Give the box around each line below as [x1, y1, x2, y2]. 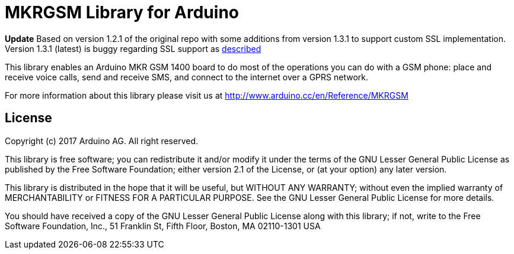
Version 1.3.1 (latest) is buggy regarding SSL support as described [5, 43, 261, 54]
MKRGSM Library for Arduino [5, 2, 239, 22]
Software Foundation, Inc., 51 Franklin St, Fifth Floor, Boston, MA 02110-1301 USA [5, 220, 321, 231]
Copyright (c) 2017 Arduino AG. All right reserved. [5, 135, 199, 146]
